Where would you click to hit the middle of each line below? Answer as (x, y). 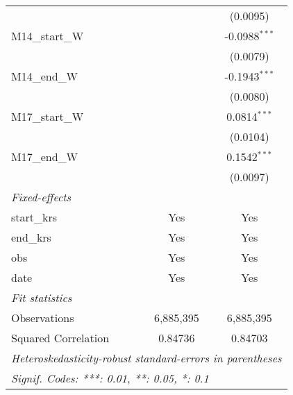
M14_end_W (45, 76)
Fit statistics (42, 297)
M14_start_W (48, 36)
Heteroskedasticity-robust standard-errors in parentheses (146, 358)
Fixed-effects (41, 197)
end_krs (31, 237)
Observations (43, 318)
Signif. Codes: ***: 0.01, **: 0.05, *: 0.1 (110, 378)
